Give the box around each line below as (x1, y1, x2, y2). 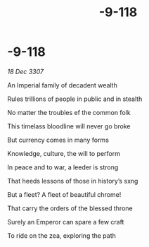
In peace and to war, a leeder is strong (7, 163, 119, 171)
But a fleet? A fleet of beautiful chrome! (7, 190, 122, 198)
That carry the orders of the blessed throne (7, 204, 133, 212)
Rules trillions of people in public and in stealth (7, 95, 143, 103)
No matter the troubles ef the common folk (7, 108, 131, 116)
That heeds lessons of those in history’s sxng (7, 176, 138, 185)
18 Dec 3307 (7, 67, 44, 76)
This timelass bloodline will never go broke (7, 121, 131, 131)
